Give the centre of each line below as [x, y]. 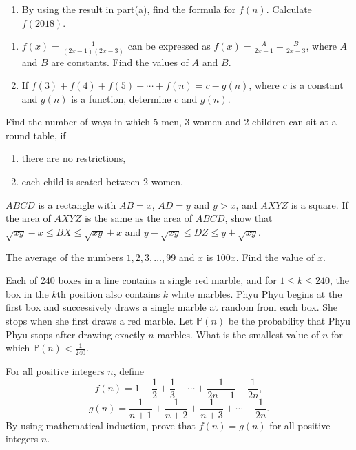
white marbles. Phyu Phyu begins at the [256, 293]
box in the [27, 293]
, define [128, 371]
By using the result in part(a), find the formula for [129, 9]
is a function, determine [121, 98]
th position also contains [108, 293]
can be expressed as [169, 46]
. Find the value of [275, 257]
